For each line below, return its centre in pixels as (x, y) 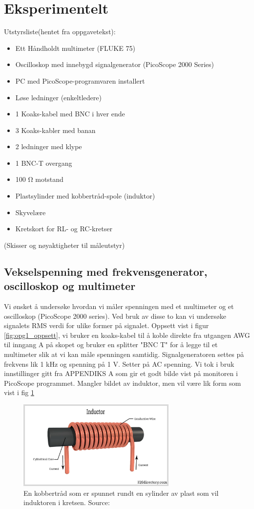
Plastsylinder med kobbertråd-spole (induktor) (85, 196)
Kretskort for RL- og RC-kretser (64, 229)
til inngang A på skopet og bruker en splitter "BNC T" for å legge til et (111, 344)
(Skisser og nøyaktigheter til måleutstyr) (64, 245)
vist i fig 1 (19, 392)
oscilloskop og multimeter (70, 286)
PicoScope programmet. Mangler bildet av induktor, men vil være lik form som (123, 383)
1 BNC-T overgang (44, 163)
